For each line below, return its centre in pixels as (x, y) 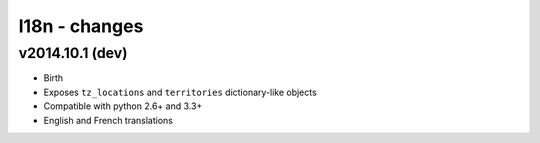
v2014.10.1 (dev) (73, 53)
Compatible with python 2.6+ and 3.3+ (123, 106)
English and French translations (108, 120)
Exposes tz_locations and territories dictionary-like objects (180, 92)
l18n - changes (81, 26)
